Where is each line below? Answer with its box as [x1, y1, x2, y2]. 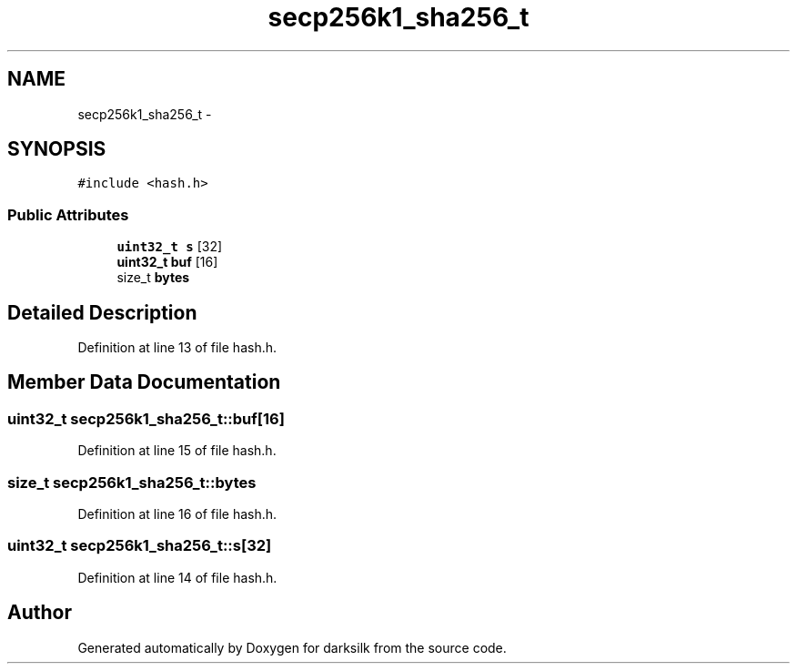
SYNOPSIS [7, 137, 106, 161]
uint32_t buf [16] [116, 254, 218, 270]
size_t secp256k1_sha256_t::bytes [7, 473, 257, 492]
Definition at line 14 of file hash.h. [77, 569, 277, 585]
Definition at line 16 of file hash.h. [77, 506, 277, 522]
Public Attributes [7, 205, 129, 224]
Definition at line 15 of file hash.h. [77, 442, 277, 459]
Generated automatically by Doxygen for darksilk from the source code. [77, 639, 507, 656]
